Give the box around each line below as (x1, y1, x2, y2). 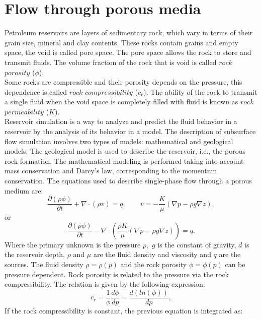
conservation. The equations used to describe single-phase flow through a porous (5, 175, 252, 186)
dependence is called (5, 86, 67, 97)
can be (225, 259, 245, 270)
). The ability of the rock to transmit (143, 86, 257, 97)
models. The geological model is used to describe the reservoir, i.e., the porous (5, 146, 245, 156)
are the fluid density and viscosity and (93, 249, 211, 260)
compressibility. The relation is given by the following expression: (5, 279, 205, 289)
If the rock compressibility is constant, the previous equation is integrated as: (5, 305, 243, 315)
